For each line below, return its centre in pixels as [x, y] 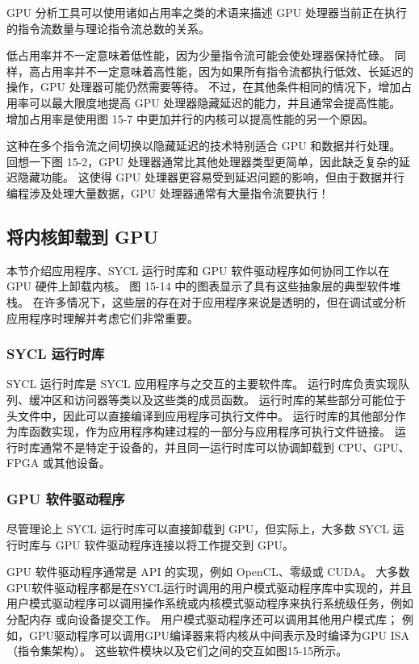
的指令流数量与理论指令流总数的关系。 [108, 28]
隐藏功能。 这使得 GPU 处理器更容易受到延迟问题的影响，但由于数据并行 [211, 177]
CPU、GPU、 [374, 447]
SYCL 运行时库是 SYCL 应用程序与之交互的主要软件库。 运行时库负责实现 [202, 384]
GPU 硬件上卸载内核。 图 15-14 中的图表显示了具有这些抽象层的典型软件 [198, 286]
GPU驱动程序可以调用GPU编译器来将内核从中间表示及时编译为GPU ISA [219, 635]
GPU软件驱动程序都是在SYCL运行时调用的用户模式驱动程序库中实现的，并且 [209, 587]
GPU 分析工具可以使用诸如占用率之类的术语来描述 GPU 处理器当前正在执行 [207, 12]
